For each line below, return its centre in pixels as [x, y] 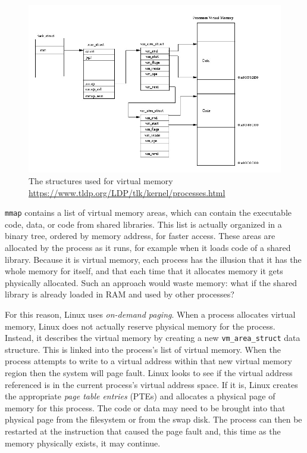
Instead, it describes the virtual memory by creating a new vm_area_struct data [153, 338]
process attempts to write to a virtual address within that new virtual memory [148, 361]
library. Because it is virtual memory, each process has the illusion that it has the [153, 259]
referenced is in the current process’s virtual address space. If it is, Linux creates [151, 384]
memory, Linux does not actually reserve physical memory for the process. [140, 326]
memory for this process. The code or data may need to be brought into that [145, 407]
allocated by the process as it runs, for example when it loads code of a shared [148, 248]
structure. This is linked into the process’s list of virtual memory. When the [143, 349]
